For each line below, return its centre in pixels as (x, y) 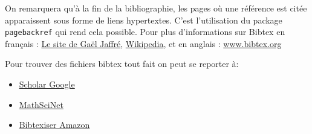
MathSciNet (41, 104)
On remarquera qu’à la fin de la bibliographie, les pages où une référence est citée (156, 8)
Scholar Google (47, 84)
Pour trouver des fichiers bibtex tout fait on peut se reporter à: (122, 64)
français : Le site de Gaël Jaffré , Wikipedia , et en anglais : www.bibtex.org (143, 43)
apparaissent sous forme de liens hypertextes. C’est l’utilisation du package (144, 20)
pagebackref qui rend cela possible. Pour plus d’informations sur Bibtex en (145, 32)
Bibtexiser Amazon (54, 125)
